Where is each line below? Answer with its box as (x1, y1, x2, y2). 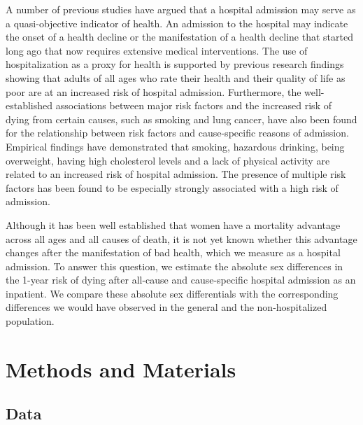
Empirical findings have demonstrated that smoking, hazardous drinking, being (6, 139, 345, 153)
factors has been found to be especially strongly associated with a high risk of (6, 180, 339, 195)
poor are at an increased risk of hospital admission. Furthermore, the (6, 84, 301, 99)
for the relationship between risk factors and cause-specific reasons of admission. (6, 125, 349, 140)
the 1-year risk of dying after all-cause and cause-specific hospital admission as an (6, 272, 356, 287)
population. (6, 314, 55, 328)
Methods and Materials (6, 354, 236, 383)
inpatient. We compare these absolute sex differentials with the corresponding (6, 286, 339, 300)
